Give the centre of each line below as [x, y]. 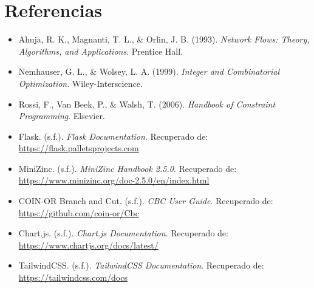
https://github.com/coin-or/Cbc [79, 212]
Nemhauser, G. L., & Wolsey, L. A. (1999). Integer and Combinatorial [149, 71]
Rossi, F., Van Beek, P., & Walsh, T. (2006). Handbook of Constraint [147, 104]
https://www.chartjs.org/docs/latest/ [88, 245]
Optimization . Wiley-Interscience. [80, 83]
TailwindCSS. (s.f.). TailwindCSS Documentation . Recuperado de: [141, 265]
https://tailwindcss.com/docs [73, 277]
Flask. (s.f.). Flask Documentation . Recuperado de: [113, 136]
